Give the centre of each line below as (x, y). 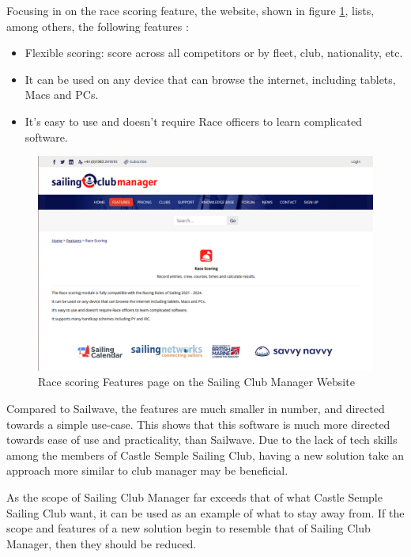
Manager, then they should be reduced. (102, 543)
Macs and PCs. (62, 95)
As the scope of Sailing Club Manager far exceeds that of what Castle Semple (194, 496)
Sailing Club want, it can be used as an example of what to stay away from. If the (205, 512)
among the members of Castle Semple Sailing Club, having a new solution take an (205, 455)
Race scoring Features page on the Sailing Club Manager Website (196, 382)
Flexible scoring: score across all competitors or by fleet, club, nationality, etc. (214, 53)
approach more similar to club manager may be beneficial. (147, 470)
